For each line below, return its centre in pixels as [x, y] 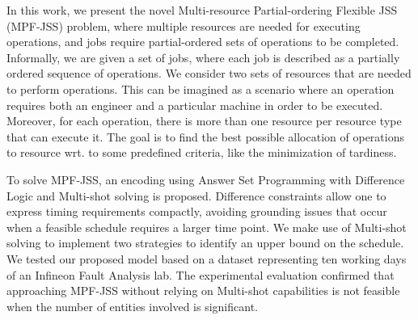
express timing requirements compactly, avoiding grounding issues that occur [197, 211]
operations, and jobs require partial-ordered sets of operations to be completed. [203, 42]
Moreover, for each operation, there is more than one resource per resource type [204, 121]
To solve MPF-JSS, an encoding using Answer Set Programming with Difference [206, 179]
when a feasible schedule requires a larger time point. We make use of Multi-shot [207, 227]
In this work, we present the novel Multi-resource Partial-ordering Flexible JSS [202, 10]
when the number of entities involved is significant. [132, 306]
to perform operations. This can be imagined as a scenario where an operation [201, 88]
